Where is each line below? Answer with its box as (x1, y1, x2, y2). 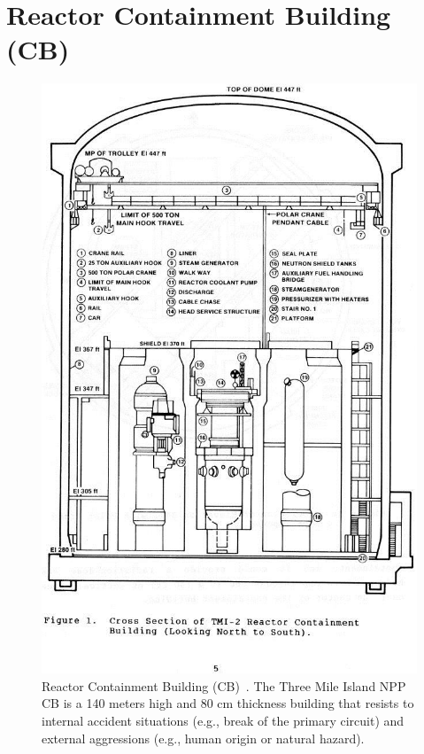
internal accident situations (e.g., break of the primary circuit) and (42, 711, 405, 729)
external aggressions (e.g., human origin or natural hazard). (42, 728, 365, 747)
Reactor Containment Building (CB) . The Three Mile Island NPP (42, 676, 406, 695)
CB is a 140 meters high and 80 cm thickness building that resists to (42, 694, 414, 712)
